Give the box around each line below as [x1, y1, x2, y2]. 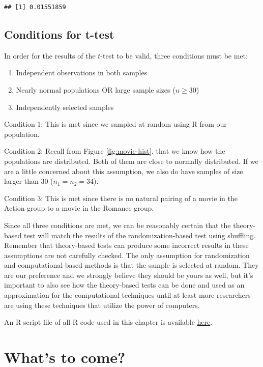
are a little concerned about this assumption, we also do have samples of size [4, 165, 243, 176]
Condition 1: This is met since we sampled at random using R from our [4, 119, 227, 129]
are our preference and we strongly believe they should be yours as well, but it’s [4, 269, 253, 280]
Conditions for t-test [4, 26, 114, 42]
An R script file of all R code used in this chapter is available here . [4, 317, 213, 327]
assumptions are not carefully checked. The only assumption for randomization [4, 249, 250, 260]
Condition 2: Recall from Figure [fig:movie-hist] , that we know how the [4, 146, 225, 156]
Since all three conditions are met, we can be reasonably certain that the [4, 219, 231, 230]
